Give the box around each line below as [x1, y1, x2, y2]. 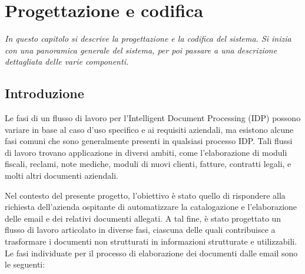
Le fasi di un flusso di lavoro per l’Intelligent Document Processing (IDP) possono [5, 112, 301, 124]
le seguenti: [5, 258, 45, 270]
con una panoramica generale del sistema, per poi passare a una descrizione [5, 44, 277, 56]
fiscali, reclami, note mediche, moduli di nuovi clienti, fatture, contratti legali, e [5, 158, 291, 170]
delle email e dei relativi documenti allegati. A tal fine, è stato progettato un [5, 212, 281, 224]
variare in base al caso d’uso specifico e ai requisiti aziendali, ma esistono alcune [5, 123, 294, 135]
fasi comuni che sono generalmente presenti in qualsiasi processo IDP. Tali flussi [5, 135, 293, 147]
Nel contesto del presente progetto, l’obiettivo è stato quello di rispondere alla [5, 189, 286, 201]
